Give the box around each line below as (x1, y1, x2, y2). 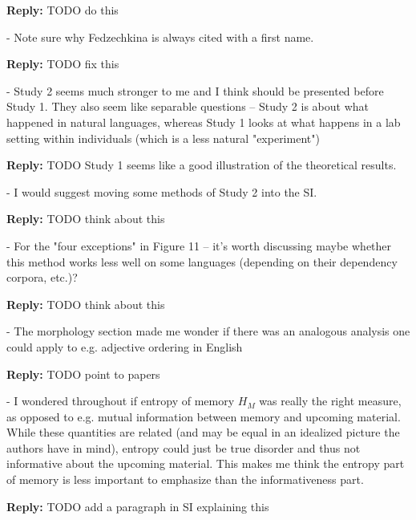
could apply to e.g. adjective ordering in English (6, 338, 243, 355)
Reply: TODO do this (6, 2, 119, 18)
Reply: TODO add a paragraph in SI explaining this (6, 498, 269, 514)
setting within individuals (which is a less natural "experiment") (6, 129, 320, 146)
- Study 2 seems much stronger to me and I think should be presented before (6, 82, 384, 99)
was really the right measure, (259, 392, 402, 409)
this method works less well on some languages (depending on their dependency (6, 253, 398, 270)
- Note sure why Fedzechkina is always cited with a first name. (6, 28, 314, 45)
